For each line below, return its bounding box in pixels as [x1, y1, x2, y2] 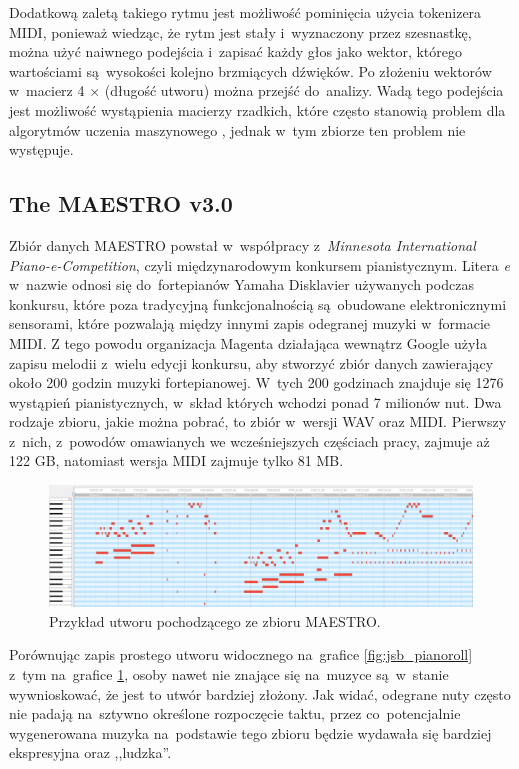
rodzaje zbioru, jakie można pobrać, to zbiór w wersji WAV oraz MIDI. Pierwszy [9, 411, 507, 432]
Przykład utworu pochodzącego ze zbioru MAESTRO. [49, 610, 381, 631]
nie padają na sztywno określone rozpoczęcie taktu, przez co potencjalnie [9, 703, 461, 724]
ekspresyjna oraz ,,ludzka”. [9, 742, 172, 763]
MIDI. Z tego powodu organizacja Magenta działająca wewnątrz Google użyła [9, 332, 487, 353]
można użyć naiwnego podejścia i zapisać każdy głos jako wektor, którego [9, 41, 462, 62]
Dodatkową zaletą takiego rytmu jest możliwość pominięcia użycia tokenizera [9, 2, 482, 22]
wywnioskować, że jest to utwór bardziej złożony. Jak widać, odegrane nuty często [9, 683, 511, 704]
